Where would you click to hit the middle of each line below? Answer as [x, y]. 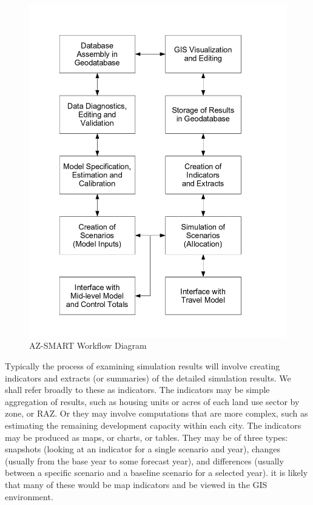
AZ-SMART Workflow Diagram [88, 345]
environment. [29, 496]
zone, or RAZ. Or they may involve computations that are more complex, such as [156, 413]
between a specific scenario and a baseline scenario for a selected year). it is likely [156, 473]
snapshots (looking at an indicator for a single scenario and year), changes [143, 449]
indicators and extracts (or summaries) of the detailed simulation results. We [148, 378]
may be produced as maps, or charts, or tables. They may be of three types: [146, 437]
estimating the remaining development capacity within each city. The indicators [153, 425]
